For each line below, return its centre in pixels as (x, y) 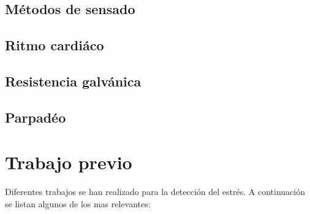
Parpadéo (36, 117)
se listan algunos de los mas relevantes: (78, 203)
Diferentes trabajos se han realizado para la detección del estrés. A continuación (155, 192)
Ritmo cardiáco (55, 45)
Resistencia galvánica (73, 81)
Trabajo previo (69, 162)
